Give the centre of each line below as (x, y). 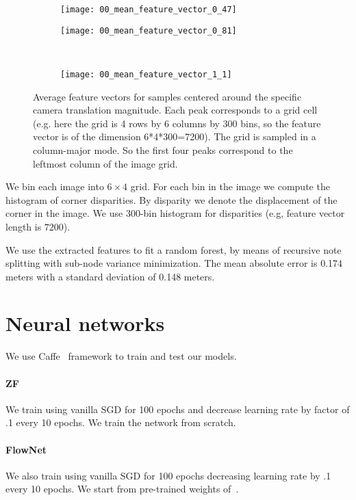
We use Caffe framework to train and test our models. (121, 356)
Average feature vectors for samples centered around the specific (167, 96)
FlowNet (26, 449)
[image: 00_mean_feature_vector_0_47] (149, 10)
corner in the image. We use (64, 213)
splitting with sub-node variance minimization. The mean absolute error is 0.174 (174, 263)
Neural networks (85, 323)
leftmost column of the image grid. (105, 163)
